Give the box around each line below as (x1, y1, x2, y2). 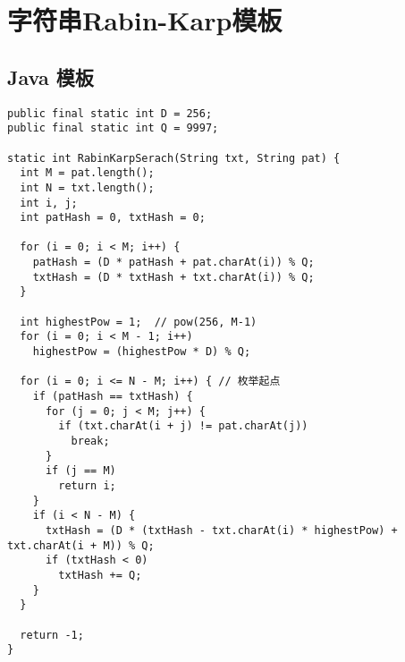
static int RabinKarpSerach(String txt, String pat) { (7, 151, 341, 165)
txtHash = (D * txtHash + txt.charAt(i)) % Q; (32, 270, 315, 284)
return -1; (20, 628, 84, 641)
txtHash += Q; (58, 568, 142, 581)
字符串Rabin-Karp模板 (7, 2, 283, 38)
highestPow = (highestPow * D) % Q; (32, 345, 251, 359)
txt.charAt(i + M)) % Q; (7, 539, 155, 552)
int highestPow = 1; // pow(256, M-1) (20, 315, 257, 328)
